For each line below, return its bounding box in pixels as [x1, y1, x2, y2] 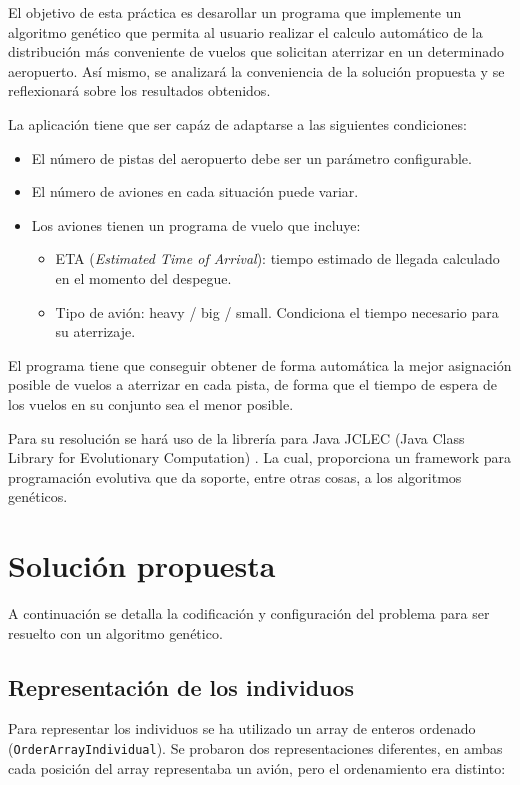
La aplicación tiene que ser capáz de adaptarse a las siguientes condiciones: [8, 113, 467, 134]
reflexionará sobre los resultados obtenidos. [8, 80, 271, 101]
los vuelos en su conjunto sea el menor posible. [8, 393, 294, 414]
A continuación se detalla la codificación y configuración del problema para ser [8, 603, 490, 623]
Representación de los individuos [8, 671, 355, 702]
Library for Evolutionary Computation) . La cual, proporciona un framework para [8, 447, 512, 468]
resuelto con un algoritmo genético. [8, 622, 223, 643]
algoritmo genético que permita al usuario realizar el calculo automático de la [8, 21, 483, 42]
